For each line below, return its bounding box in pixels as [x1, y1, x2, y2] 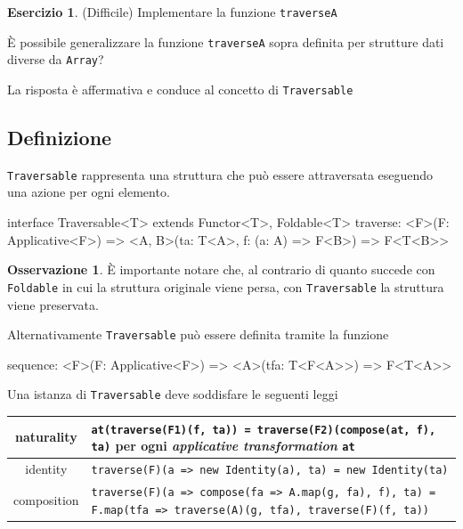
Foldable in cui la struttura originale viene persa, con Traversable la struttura [7, 277, 444, 296]
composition [13, 490, 79, 509]
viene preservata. [7, 295, 99, 313]
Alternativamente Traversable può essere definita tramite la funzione [7, 325, 389, 344]
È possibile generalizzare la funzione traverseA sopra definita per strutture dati [7, 32, 444, 51]
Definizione [7, 124, 112, 151]
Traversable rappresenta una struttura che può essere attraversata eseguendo [7, 165, 434, 183]
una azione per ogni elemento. [7, 183, 170, 201]
